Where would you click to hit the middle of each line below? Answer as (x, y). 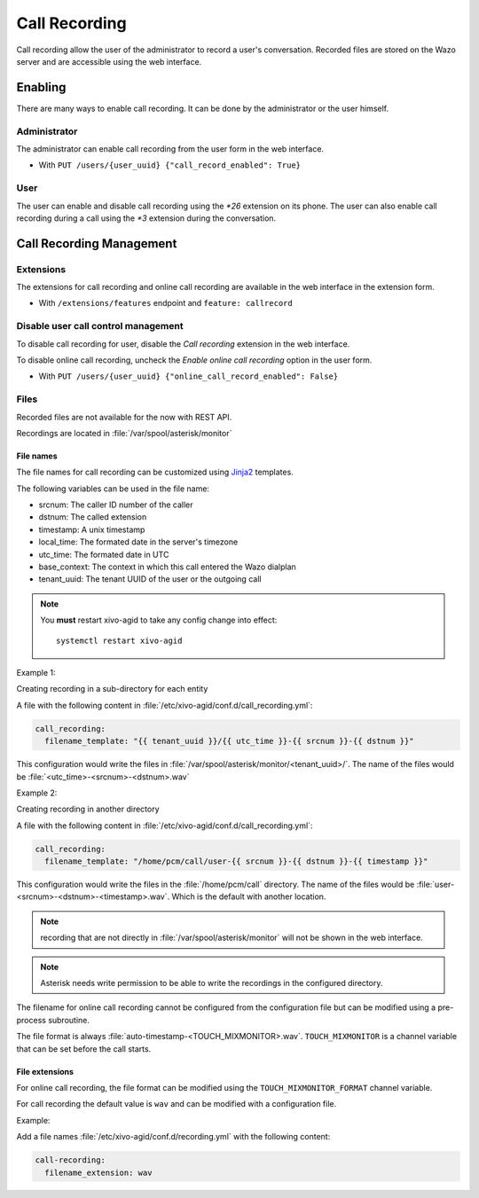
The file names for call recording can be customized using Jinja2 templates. (155, 472)
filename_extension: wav (98, 1172)
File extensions (45, 1071)
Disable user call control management (100, 326)
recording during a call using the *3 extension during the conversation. (146, 218)
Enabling (41, 87)
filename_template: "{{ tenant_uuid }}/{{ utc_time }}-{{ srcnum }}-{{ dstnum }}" (229, 741)
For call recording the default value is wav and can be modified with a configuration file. (177, 1104)
